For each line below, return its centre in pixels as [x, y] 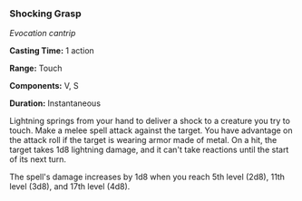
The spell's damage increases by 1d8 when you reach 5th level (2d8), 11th [147, 177]
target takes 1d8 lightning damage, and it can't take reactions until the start [149, 150]
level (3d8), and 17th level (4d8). [70, 187]
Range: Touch [36, 68]
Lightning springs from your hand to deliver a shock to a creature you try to [150, 121]
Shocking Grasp [45, 14]
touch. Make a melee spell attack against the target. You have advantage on [151, 130]
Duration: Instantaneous [55, 103]
